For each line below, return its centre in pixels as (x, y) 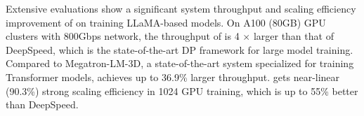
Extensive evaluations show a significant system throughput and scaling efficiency (181, 8)
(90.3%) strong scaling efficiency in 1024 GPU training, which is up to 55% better (182, 90)
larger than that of (293, 36)
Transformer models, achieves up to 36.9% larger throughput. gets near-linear (173, 77)
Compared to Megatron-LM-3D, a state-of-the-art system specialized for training (180, 63)
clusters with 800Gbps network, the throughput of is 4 (123, 36)
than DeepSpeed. (42, 104)
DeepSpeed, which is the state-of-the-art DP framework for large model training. (180, 49)
